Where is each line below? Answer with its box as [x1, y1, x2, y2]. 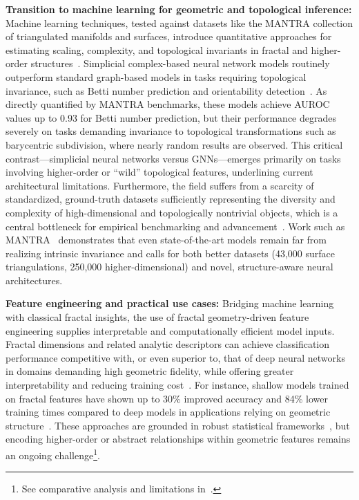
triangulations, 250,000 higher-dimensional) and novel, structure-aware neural [6, 259, 333, 274]
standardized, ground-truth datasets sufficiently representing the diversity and [6, 192, 336, 206]
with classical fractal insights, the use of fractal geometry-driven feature [6, 310, 309, 324]
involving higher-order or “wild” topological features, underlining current [6, 165, 313, 179]
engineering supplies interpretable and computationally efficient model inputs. [6, 323, 335, 337]
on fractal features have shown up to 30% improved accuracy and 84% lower [6, 391, 328, 405]
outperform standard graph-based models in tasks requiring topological [6, 69, 307, 84]
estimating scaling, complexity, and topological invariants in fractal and [6, 42, 308, 57]
